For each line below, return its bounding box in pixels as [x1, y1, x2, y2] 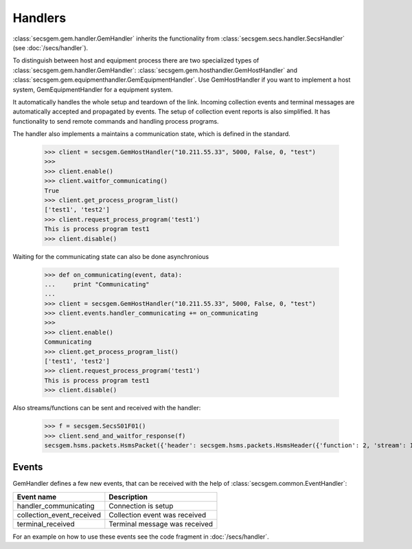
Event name [16, 492, 57, 502]
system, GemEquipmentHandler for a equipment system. [12, 85, 173, 93]
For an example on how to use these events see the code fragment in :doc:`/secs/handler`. [12, 533, 269, 541]
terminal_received [16, 519, 75, 528]
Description [108, 492, 148, 502]
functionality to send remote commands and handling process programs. [12, 117, 219, 125]
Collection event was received [108, 510, 207, 519]
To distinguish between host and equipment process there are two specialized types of [12, 56, 260, 65]
